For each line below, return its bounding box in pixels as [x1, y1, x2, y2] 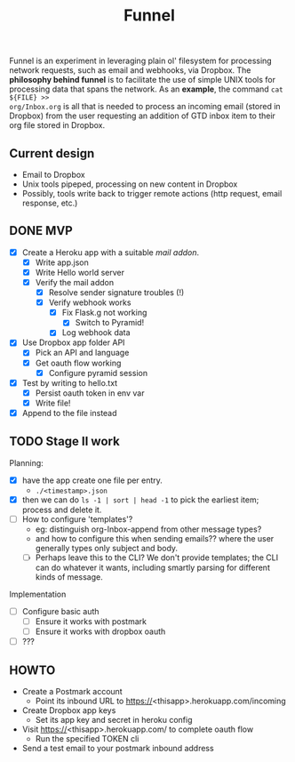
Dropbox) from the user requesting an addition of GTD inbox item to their [9, 110, 275, 121]
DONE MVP [9, 223, 73, 238]
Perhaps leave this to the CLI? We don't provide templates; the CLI [35, 552, 278, 563]
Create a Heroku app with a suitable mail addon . [21, 246, 200, 258]
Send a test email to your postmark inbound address [21, 743, 215, 753]
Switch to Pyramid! [75, 317, 145, 328]
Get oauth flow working [35, 357, 122, 368]
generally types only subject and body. [35, 542, 179, 553]
